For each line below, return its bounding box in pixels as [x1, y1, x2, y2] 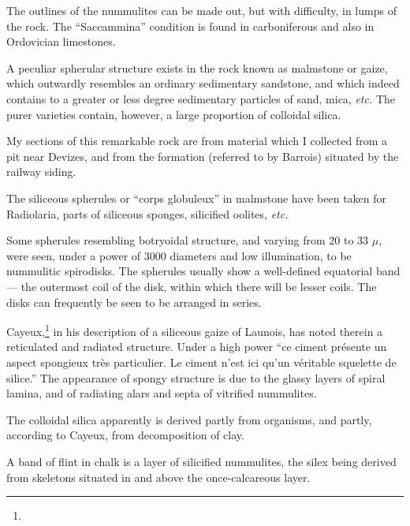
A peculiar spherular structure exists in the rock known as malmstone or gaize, [6, 59, 388, 76]
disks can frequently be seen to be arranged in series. [6, 293, 262, 310]
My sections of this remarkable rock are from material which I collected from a [6, 132, 388, 149]
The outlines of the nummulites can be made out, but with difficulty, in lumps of [6, 2, 397, 18]
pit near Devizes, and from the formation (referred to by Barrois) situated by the [6, 147, 399, 164]
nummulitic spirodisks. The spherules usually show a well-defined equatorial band [6, 263, 401, 279]
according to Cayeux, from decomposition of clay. [6, 427, 244, 443]
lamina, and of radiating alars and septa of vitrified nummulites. [6, 385, 317, 401]
